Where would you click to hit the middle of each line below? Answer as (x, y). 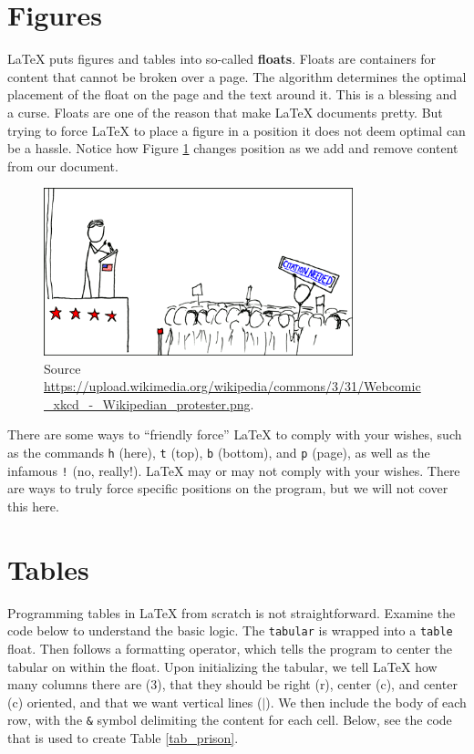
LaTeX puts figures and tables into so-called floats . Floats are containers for (222, 59)
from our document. (63, 165)
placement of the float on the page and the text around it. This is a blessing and (232, 94)
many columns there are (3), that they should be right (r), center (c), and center (232, 684)
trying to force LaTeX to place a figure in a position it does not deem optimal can (237, 130)
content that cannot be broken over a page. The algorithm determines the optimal (237, 76)
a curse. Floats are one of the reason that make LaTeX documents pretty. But (225, 112)
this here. (33, 506)
